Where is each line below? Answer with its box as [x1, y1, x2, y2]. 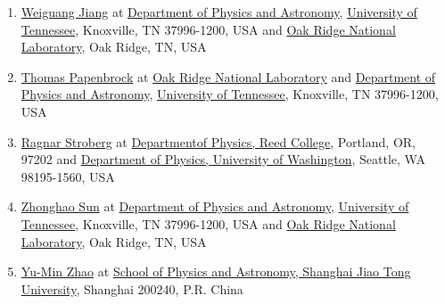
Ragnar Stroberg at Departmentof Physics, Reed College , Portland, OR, [21, 132, 416, 151]
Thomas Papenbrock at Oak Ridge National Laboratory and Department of [21, 67, 436, 86]
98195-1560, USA [21, 167, 115, 185]
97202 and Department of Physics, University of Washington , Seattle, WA [21, 150, 425, 168]
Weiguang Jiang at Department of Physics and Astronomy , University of [21, 3, 417, 21]
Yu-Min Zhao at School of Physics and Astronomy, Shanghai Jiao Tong [21, 262, 411, 281]
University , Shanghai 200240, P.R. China [21, 279, 243, 298]
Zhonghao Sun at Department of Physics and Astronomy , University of [21, 197, 409, 216]
